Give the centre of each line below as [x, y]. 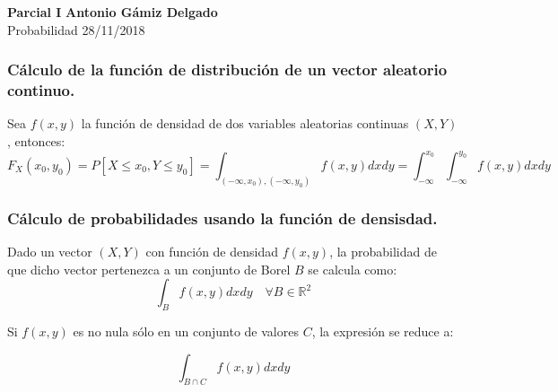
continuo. [41, 90]
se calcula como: [353, 269]
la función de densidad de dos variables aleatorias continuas [245, 123]
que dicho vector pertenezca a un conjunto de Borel [149, 269]
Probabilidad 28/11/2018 [76, 29]
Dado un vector [50, 252]
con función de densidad [212, 252]
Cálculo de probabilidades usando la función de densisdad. [222, 218]
